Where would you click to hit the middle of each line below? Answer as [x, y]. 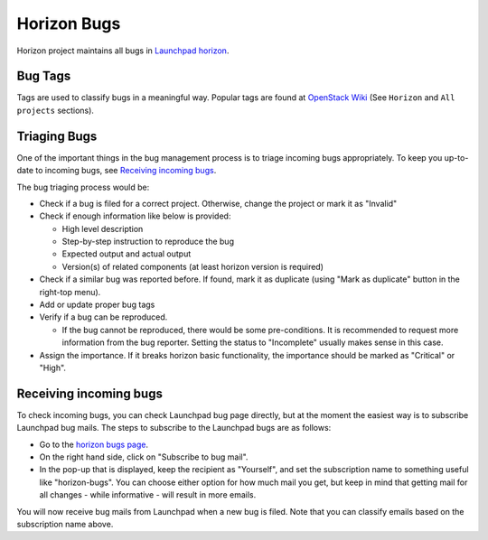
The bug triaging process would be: [83, 187]
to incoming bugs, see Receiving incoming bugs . [126, 171]
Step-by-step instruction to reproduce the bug [148, 242]
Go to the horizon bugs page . [94, 444]
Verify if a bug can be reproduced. [103, 317]
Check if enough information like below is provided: [135, 216]
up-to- [456, 157]
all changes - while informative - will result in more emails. [148, 495]
